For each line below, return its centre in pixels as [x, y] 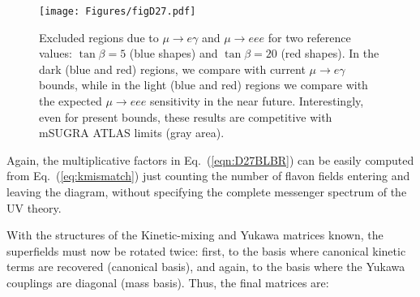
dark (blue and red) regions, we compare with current [172, 69]
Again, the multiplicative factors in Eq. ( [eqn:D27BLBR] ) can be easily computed [210, 159]
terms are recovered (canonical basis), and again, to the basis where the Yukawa [206, 267]
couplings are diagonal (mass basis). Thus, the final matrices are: [168, 282]
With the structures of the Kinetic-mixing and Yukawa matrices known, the [195, 235]
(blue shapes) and [174, 53]
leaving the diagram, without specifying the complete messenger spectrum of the [207, 192]
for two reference [309, 37]
